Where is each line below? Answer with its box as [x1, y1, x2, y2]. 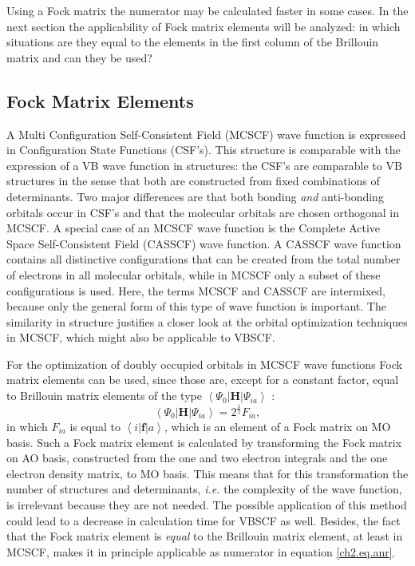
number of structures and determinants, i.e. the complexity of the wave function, [6, 481, 402, 497]
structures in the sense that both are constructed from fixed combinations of [6, 172, 380, 189]
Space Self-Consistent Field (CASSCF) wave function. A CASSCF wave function [6, 235, 401, 251]
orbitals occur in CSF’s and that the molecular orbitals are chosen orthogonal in [6, 204, 399, 220]
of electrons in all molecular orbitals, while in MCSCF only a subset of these [6, 266, 381, 283]
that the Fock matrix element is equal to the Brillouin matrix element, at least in [6, 528, 403, 544]
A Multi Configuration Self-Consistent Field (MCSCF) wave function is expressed [6, 125, 406, 142]
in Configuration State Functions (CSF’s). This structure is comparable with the [6, 141, 401, 158]
